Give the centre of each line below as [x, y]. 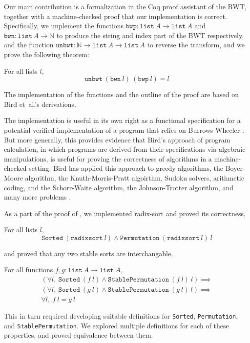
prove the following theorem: [47, 54]
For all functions [29, 270]
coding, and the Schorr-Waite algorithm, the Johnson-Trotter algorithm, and [119, 187]
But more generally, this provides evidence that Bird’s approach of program [117, 139]
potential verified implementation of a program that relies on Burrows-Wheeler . [124, 130]
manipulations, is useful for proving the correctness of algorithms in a [108, 158]
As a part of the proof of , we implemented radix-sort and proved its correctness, [125, 213]
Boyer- [235, 168]
